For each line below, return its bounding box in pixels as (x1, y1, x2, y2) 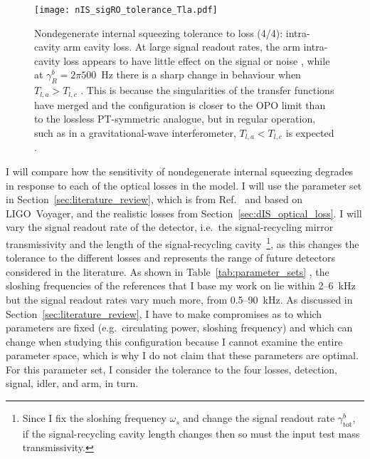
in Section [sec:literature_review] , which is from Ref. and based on (6, 192, 303, 207)
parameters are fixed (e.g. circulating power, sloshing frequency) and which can (6, 320, 353, 335)
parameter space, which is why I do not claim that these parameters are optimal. (6, 348, 359, 363)
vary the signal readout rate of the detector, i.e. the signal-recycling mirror (6, 220, 334, 234)
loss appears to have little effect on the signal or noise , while (63, 53, 330, 68)
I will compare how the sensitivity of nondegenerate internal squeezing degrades (6, 163, 354, 178)
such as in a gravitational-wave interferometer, (34, 125, 236, 140)
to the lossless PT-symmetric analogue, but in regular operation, (34, 111, 316, 126)
